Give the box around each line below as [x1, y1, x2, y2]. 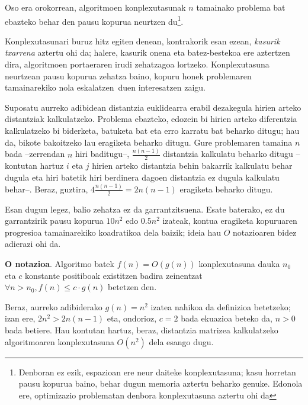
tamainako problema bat [196, 1, 285, 13]
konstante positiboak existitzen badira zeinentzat [25, 269, 203, 281]
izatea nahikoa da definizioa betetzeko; [150, 300, 291, 313]
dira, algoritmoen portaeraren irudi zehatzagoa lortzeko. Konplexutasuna [5, 58, 269, 70]
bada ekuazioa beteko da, [181, 312, 272, 324]
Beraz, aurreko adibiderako [5, 300, 102, 313]
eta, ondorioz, [107, 312, 157, 324]
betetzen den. [107, 281, 157, 293]
